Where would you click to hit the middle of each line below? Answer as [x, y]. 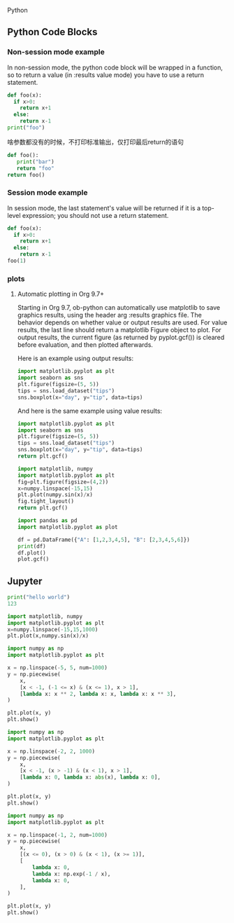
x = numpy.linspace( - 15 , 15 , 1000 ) [53, 629]
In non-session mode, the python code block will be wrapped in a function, [115, 67]
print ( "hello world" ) [39, 597]
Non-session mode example [56, 52]
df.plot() [32, 553]
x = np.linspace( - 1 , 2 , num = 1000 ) [58, 835]
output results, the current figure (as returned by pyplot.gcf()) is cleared [121, 337]
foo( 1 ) [17, 261]
